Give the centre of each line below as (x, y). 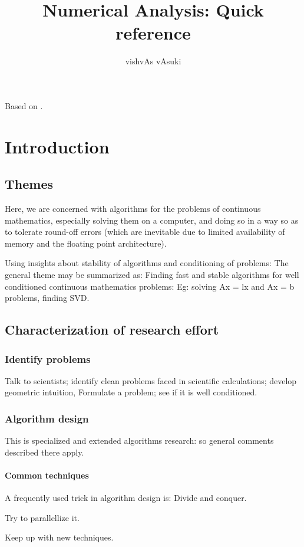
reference (153, 33)
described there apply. (44, 452)
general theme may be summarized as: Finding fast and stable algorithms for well (152, 275)
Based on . (24, 105)
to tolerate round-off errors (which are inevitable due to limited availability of (145, 232)
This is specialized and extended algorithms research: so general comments (139, 440)
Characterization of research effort (112, 330)
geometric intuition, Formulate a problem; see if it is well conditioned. (131, 392)
